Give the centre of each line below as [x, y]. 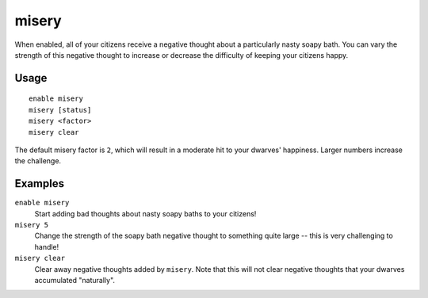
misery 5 [32, 225]
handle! [47, 246]
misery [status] [60, 110]
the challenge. [38, 161]
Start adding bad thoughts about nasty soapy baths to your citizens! [145, 213]
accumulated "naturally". [75, 280]
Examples [40, 183]
